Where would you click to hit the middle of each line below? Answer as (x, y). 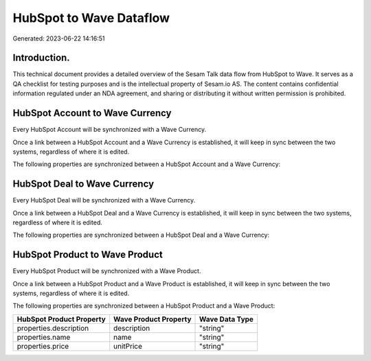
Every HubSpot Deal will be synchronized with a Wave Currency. (104, 200)
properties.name (44, 337)
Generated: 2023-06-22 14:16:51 (59, 38)
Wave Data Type (227, 319)
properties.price (43, 346)
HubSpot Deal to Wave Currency (83, 184)
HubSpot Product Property (61, 319)
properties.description (53, 328)
